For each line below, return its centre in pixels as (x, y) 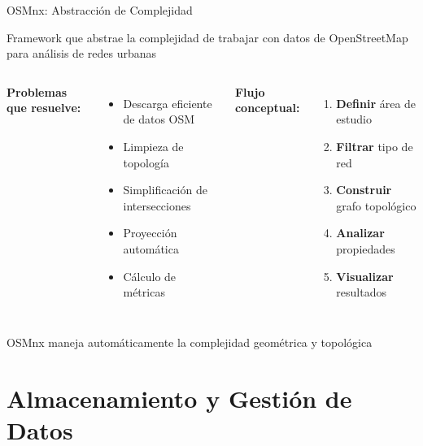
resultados (361, 292)
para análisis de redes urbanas (81, 53)
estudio (354, 119)
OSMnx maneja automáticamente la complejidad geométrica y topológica (190, 342)
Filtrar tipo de (375, 146)
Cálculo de (150, 276)
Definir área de (376, 103)
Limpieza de (153, 146)
